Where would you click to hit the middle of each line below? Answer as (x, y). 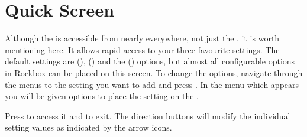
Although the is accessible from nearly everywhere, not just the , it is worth (142, 38)
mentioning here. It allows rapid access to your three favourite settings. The (142, 49)
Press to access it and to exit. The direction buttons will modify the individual (148, 115)
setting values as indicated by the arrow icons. (88, 127)
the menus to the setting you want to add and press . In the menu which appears (152, 84)
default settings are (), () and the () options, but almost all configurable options (150, 61)
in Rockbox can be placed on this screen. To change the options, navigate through (154, 72)
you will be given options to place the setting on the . (102, 96)
